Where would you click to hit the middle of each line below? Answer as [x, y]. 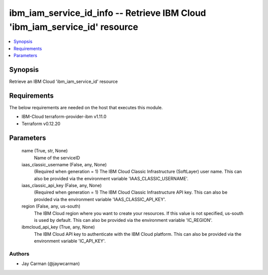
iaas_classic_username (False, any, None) [64, 164]
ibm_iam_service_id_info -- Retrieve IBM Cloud [108, 13]
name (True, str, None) [45, 151]
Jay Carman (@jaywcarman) [51, 264]
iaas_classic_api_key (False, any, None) [62, 186]
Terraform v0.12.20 [41, 124]
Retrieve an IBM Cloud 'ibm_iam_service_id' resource [64, 81]
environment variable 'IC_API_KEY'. [70, 241]
